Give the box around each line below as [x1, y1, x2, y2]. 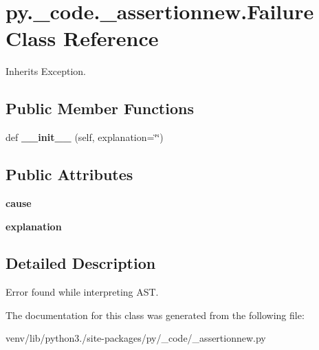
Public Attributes [5, 164, 133, 185]
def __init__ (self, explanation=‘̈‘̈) [5, 130, 164, 144]
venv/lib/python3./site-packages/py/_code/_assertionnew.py [5, 331, 266, 345]
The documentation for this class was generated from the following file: [5, 307, 305, 322]
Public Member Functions [5, 98, 194, 119]
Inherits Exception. [5, 64, 86, 78]
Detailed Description [5, 252, 156, 274]
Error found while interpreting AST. [5, 285, 159, 299]
